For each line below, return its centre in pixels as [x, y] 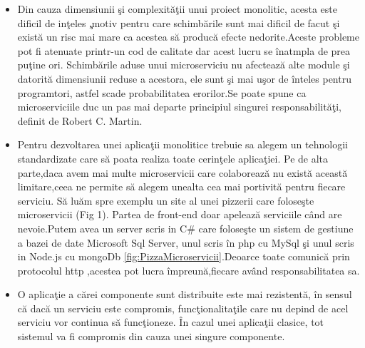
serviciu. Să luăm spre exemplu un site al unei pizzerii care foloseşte [166, 200]
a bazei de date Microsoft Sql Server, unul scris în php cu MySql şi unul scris [186, 242]
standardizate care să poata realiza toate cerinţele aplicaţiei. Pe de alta [173, 158]
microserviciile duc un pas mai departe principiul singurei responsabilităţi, [179, 107]
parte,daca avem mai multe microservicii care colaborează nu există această [182, 172]
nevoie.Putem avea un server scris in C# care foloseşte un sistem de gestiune [185, 228]
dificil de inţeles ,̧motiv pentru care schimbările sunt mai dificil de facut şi [179, 22]
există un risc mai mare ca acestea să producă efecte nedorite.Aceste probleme [189, 37]
